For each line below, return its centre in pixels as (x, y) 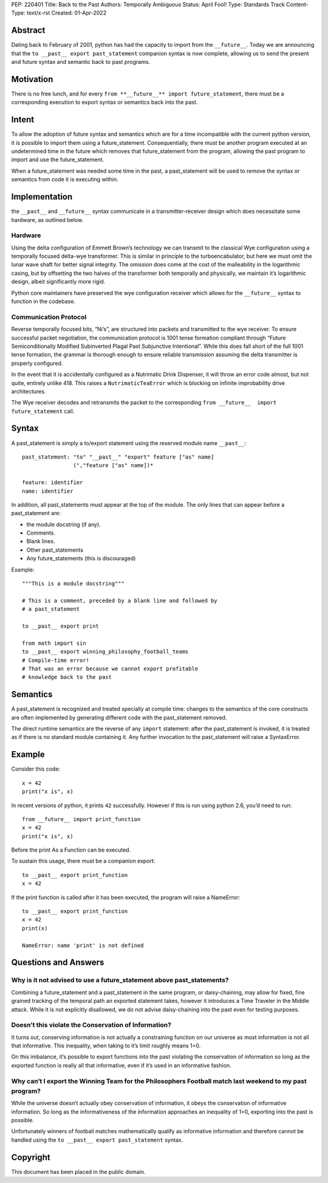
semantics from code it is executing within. (65, 179)
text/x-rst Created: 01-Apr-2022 (66, 13)
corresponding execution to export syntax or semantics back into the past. (104, 102)
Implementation (42, 197)
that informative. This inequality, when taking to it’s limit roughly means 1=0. (106, 1046)
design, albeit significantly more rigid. (58, 282)
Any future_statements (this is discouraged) (81, 558)
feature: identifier (53, 483)
